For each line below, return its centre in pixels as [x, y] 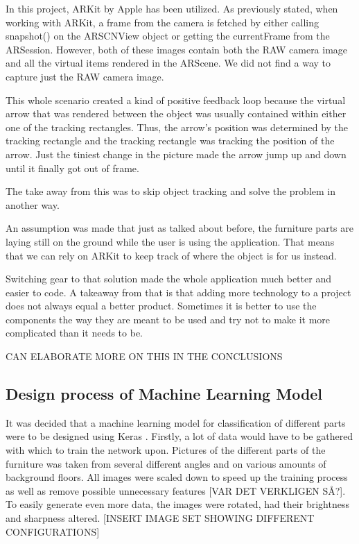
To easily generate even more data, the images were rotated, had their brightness [177, 504]
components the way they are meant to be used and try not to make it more [168, 319]
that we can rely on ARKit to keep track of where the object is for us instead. [171, 255]
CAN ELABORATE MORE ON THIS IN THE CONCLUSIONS [144, 356]
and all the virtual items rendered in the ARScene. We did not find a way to [168, 63]
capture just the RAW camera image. [85, 76]
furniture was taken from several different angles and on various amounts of [166, 463]
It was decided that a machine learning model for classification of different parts [176, 422]
